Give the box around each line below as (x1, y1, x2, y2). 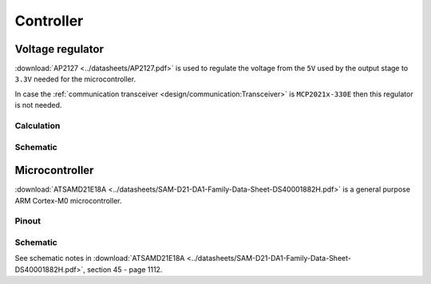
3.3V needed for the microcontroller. (14, 74, 136, 84)
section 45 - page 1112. (86, 264, 163, 274)
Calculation (14, 120, 61, 131)
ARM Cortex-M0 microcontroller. (14, 195, 122, 205)
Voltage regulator (14, 42, 104, 56)
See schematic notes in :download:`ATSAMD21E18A (14, 254, 185, 263)
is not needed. (14, 101, 62, 110)
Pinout (14, 215, 42, 227)
